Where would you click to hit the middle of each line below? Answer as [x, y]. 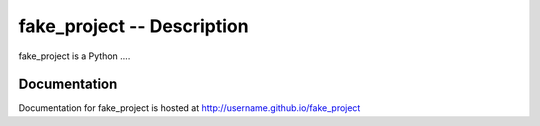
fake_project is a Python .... [74, 56]
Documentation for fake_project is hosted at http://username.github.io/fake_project [189, 108]
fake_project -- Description [133, 26]
